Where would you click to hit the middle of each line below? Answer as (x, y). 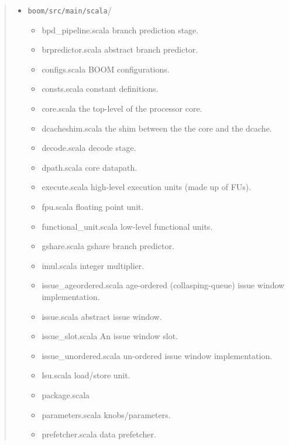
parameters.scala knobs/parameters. (106, 414)
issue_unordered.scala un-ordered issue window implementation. (157, 355)
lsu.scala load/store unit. (86, 375)
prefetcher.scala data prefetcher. (99, 434)
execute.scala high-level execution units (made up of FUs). (147, 187)
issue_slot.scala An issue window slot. (110, 336)
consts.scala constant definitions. (100, 89)
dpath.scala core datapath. (90, 167)
